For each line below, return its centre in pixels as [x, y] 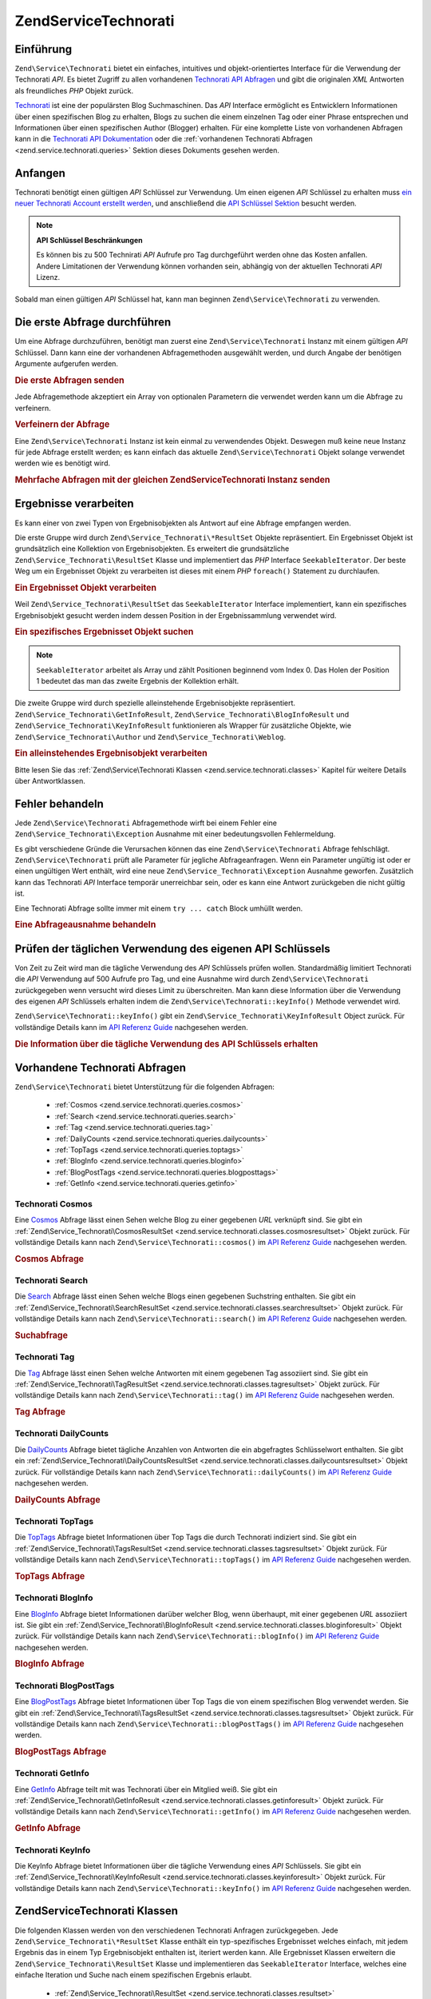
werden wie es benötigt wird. [63, 463]
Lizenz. [48, 277]
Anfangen [40, 173]
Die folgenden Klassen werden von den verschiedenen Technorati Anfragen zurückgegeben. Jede [176, 1930]
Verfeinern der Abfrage [62, 425]
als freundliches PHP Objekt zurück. [74, 90]
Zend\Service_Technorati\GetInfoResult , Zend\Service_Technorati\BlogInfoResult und [182, 714]
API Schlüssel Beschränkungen [89, 240]
